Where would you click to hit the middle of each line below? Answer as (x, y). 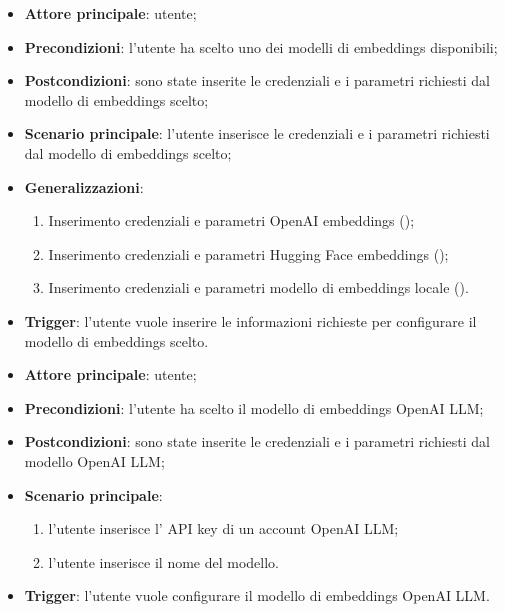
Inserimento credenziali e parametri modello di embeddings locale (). (258, 287)
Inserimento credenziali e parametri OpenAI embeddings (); (231, 220)
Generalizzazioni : (84, 186)
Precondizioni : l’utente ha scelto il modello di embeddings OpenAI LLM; (254, 407)
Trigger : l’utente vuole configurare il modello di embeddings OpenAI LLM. (257, 595)
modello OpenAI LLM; (94, 460)
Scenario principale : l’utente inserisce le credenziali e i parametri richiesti (257, 133)
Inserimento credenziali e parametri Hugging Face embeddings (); (248, 253)
